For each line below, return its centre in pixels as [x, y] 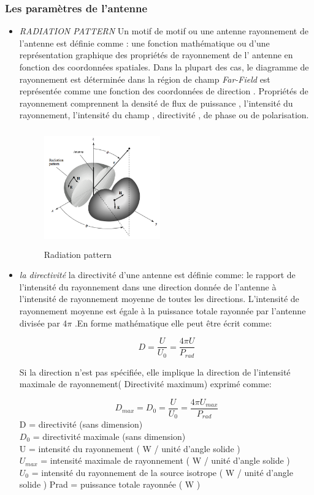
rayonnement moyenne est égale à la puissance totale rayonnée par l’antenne [163, 310]
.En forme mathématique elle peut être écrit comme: [173, 323]
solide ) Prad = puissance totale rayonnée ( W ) [110, 484]
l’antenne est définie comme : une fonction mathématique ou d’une [144, 43]
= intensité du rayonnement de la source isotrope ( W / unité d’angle [162, 472]
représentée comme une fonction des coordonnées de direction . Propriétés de [164, 91]
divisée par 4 [43, 323]
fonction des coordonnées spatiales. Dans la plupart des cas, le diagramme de [164, 67]
